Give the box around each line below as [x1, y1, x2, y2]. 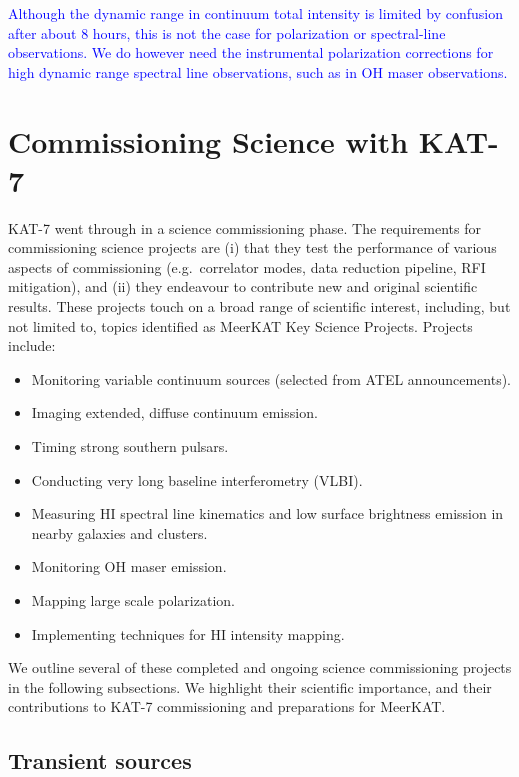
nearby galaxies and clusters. [31, 522, 208, 543]
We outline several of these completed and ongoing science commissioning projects [8, 657, 512, 678]
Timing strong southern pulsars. [31, 436, 229, 457]
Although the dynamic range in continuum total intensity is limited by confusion [8, 3, 503, 23]
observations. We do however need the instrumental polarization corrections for [8, 42, 494, 63]
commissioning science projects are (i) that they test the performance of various [8, 237, 497, 258]
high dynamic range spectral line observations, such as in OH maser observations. [8, 61, 508, 82]
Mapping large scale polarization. [31, 590, 235, 610]
